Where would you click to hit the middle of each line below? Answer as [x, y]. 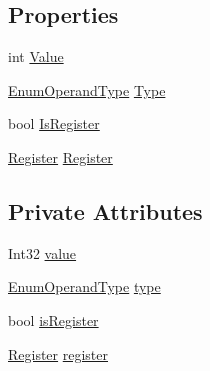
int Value [36, 56]
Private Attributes [105, 210]
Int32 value [42, 252]
